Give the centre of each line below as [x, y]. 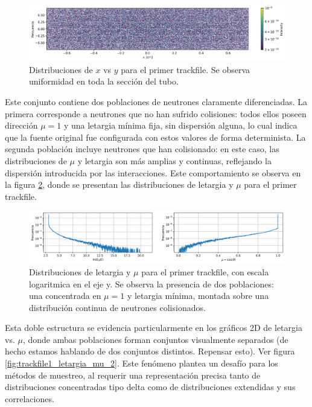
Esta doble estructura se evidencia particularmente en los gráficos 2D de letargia [154, 328]
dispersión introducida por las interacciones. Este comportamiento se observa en [153, 172]
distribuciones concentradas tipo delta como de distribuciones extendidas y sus [150, 387]
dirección [21, 125]
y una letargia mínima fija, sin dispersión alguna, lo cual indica [180, 125]
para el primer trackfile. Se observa [186, 69]
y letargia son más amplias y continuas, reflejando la [174, 161]
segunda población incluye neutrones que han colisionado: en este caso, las [142, 149]
